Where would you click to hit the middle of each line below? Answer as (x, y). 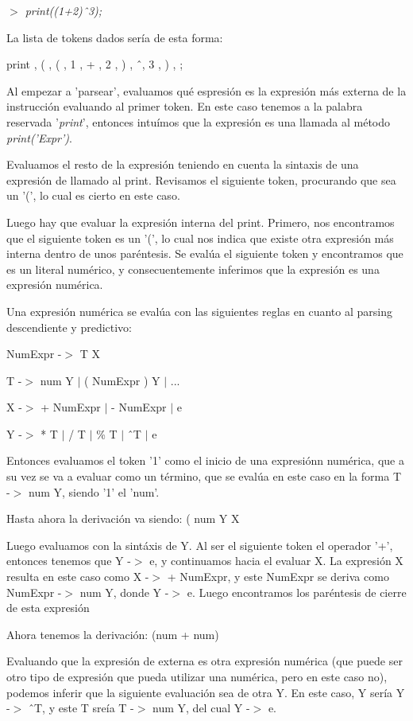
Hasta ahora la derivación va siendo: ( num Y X (123, 518)
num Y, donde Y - (124, 592)
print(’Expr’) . (39, 137)
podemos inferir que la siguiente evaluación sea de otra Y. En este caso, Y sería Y (206, 692)
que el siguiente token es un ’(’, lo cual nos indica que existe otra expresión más (200, 238)
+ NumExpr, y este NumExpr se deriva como (278, 577)
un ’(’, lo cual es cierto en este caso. (93, 195)
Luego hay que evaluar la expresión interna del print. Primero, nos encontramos (201, 222)
